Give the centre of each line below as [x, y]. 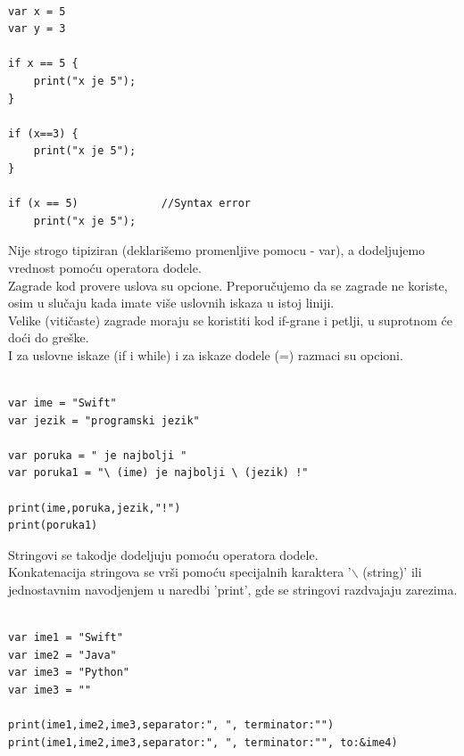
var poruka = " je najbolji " [98, 455]
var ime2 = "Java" [62, 655]
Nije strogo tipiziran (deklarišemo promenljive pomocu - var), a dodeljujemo [217, 250]
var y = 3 [37, 29]
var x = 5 [37, 11]
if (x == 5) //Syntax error [130, 204]
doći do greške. [49, 337]
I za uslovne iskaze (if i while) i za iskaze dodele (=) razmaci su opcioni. [206, 354]
